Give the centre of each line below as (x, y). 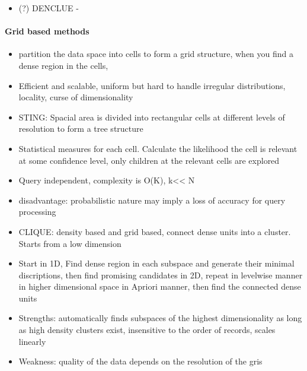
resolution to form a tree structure (81, 129)
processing (37, 212)
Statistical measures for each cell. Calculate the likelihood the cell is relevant (158, 148)
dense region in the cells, (63, 65)
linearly (32, 341)
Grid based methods (47, 31)
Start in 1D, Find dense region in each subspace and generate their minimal (156, 263)
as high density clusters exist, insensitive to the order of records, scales (147, 330)
